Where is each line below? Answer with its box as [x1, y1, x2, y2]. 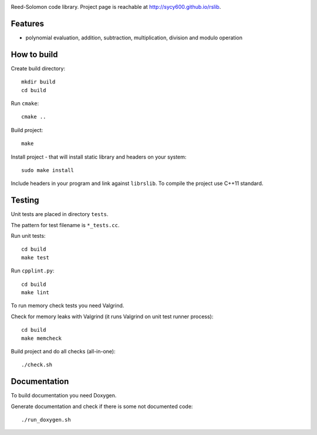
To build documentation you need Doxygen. [11, 392, 117, 399]
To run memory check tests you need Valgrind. [11, 302, 124, 309]
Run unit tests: [11, 232, 46, 240]
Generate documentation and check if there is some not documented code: [11, 403, 193, 410]
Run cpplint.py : [11, 267, 55, 274]
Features [11, 18, 44, 29]
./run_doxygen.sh [21, 417, 71, 423]
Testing [11, 195, 39, 205]
